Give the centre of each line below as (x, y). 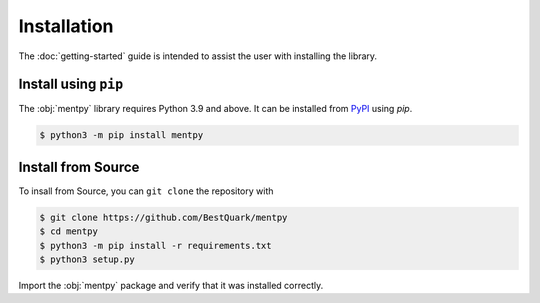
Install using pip (71, 84)
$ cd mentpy (69, 231)
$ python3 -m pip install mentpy (121, 135)
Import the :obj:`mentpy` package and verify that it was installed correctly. (171, 286)
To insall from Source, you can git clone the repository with (146, 191)
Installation (66, 26)
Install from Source (79, 166)
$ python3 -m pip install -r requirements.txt (155, 245)
